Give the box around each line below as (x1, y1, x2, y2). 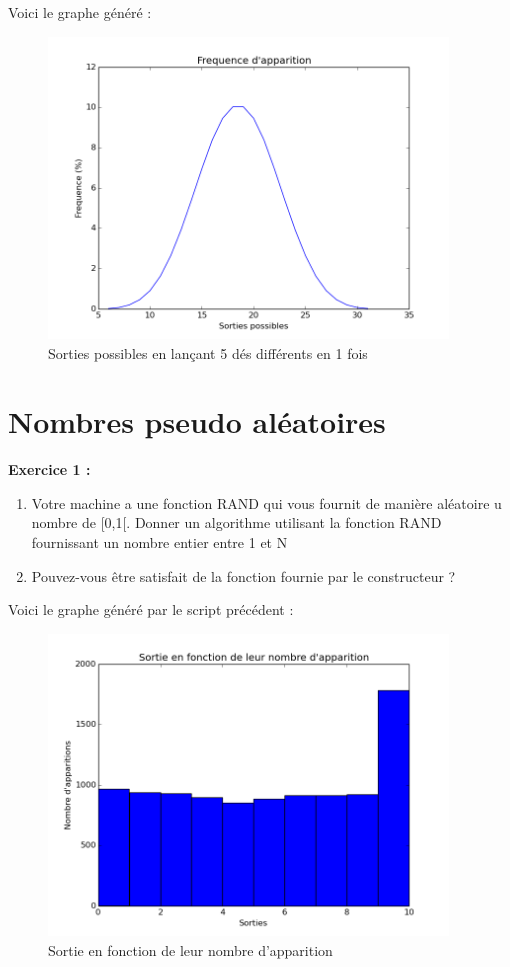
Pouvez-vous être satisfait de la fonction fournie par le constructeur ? (31, 565, 456, 586)
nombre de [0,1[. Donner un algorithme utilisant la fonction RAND (31, 512, 442, 533)
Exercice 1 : (8, 459, 91, 480)
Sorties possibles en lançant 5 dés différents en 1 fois (48, 342, 368, 363)
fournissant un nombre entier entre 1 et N (31, 532, 288, 553)
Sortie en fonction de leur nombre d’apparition (48, 939, 333, 960)
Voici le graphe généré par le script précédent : (8, 599, 294, 620)
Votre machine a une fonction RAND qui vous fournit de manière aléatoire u (31, 492, 502, 513)
